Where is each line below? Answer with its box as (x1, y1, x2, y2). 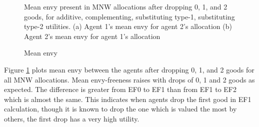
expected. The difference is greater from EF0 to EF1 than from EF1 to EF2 (4, 84, 236, 94)
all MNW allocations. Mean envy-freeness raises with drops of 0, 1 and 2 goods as (4, 74, 255, 84)
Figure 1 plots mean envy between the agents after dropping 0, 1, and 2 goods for (4, 64, 254, 74)
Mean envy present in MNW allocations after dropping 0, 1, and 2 (24, 1, 227, 11)
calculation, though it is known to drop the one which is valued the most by (4, 103, 237, 114)
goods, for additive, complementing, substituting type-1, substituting (24, 11, 235, 21)
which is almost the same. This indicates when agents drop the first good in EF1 (4, 93, 251, 104)
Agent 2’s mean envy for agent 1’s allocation (24, 30, 160, 41)
